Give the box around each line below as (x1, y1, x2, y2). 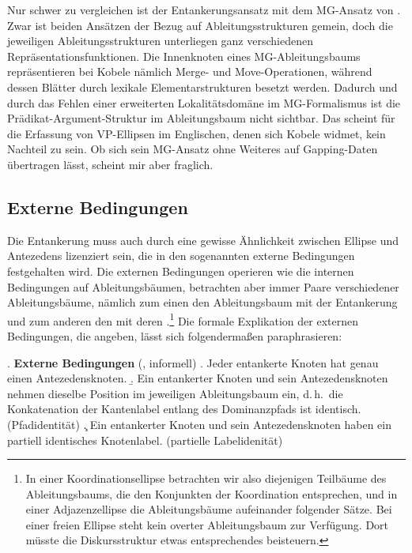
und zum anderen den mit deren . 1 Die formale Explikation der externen (7, 310, 358, 329)
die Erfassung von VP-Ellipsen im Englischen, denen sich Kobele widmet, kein (7, 125, 386, 141)
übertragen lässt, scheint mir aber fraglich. (7, 156, 214, 172)
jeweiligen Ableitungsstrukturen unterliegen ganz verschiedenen (7, 32, 313, 49)
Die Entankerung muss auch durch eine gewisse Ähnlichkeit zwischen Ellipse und (7, 231, 399, 248)
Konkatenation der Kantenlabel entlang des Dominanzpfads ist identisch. (7, 401, 361, 417)
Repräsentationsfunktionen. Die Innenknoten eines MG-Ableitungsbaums (7, 47, 361, 64)
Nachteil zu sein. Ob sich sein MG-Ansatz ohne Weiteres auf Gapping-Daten (7, 141, 378, 157)
